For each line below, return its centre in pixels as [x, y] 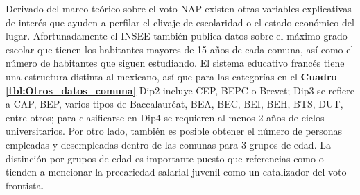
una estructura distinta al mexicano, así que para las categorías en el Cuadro [171, 76]
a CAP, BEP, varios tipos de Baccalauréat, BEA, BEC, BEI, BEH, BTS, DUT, [174, 104]
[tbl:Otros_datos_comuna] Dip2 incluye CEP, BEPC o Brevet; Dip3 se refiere [180, 90]
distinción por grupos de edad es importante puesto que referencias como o [165, 158]
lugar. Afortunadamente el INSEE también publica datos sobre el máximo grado [177, 36]
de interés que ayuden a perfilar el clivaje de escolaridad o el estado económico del [180, 22]
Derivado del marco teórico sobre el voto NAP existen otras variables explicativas [179, 8]
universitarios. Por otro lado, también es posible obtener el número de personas [174, 131]
